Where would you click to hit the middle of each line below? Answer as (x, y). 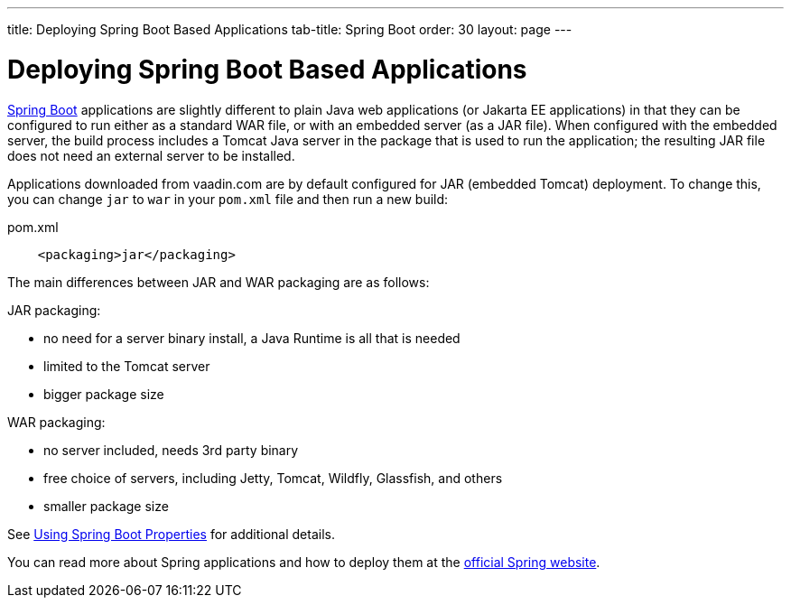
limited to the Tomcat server (127, 366)
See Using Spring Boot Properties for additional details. (171, 534)
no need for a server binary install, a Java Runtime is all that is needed (252, 338)
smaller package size (106, 506)
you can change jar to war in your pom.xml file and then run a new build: (228, 199)
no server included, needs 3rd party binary (171, 450)
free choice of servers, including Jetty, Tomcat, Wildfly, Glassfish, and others (273, 478)
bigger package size (104, 394)
